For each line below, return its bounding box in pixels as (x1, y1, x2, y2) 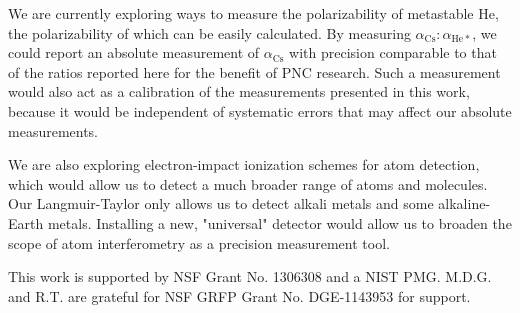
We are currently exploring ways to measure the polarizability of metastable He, (8, 3, 499, 23)
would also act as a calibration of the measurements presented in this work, (8, 81, 470, 102)
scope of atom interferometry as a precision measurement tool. (8, 232, 390, 253)
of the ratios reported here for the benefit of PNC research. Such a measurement (8, 61, 501, 82)
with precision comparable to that (289, 42, 497, 63)
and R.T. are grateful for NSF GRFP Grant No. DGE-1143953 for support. (8, 285, 471, 306)
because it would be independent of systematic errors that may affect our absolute (8, 100, 512, 121)
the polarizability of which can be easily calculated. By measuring (8, 22, 411, 43)
